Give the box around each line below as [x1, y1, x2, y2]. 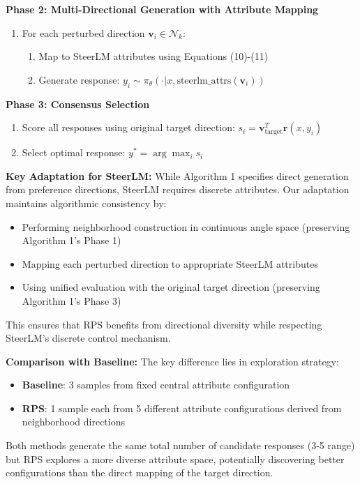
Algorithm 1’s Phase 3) [22, 293, 121, 308]
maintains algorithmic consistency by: [6, 195, 167, 210]
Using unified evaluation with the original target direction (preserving [22, 280, 320, 294]
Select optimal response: [22, 145, 126, 160]
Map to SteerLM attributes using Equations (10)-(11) [38, 49, 269, 63]
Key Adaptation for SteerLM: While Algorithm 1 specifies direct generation [6, 168, 349, 183]
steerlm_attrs [177, 75, 232, 86]
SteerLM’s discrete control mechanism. [6, 331, 171, 345]
